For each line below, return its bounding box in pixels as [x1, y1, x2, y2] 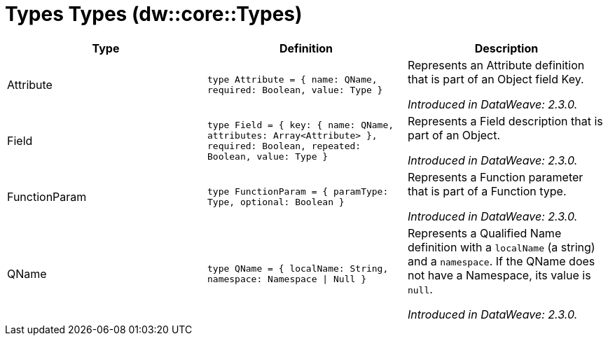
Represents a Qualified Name [407, 225, 562, 240]
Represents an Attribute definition [407, 57, 585, 72]
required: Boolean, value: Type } [207, 84, 383, 95]
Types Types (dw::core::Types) [5, 2, 303, 26]
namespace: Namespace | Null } [207, 273, 366, 284]
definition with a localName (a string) [407, 239, 595, 254]
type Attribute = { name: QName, [207, 74, 378, 85]
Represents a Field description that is [407, 113, 603, 128]
